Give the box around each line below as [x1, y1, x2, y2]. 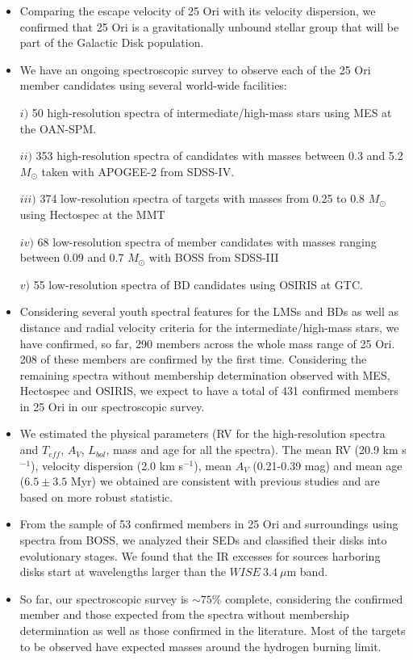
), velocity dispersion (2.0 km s [31, 456, 183, 473]
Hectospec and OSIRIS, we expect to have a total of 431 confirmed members [19, 382, 398, 399]
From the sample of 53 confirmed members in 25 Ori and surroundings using [19, 515, 398, 532]
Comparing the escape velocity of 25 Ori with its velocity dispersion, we [19, 2, 376, 19]
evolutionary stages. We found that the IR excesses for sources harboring [19, 547, 381, 564]
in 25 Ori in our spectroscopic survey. [19, 397, 205, 414]
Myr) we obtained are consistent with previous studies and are [70, 473, 380, 490]
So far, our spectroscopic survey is [19, 590, 189, 607]
